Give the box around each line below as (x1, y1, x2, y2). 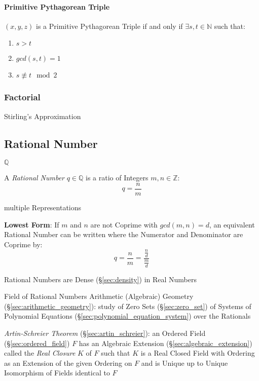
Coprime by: (4, 239, 43, 249)
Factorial (4, 91, 41, 103)
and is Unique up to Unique (141, 357, 228, 368)
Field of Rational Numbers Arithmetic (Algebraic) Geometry (4, 291, 194, 301)
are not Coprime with (90, 219, 158, 230)
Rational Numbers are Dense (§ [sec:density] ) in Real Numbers (4, 274, 197, 284)
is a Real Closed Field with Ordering (140, 348, 255, 358)
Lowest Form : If (4, 219, 59, 230)
